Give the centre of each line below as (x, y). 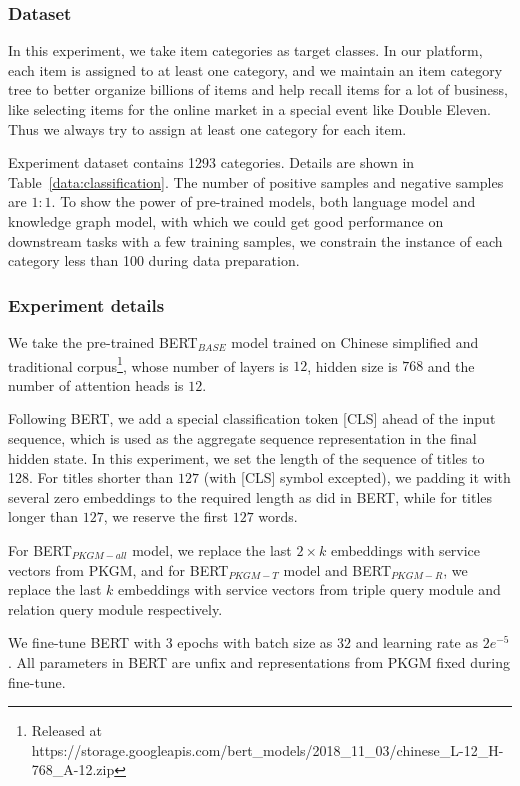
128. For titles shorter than (91, 477)
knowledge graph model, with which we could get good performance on (226, 220)
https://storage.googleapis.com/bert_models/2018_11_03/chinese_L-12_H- (267, 749)
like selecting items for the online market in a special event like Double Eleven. (249, 109)
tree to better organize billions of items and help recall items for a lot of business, (258, 89)
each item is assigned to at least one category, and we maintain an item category (255, 69)
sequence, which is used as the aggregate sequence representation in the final (242, 438)
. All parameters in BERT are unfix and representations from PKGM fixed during (259, 661)
